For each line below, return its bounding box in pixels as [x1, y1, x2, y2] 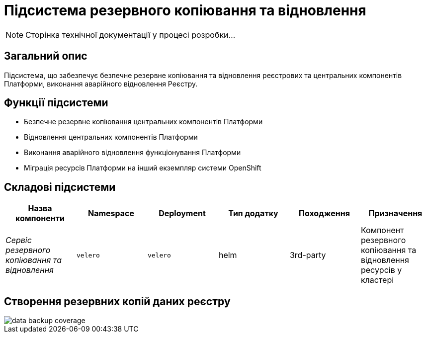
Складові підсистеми [4, 180, 116, 193]
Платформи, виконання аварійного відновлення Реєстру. [4, 79, 198, 88]
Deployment [159, 208, 206, 219]
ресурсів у [360, 265, 402, 275]
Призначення [368, 208, 423, 219]
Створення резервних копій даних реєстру [4, 295, 231, 308]
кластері [360, 275, 394, 285]
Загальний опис [4, 50, 87, 63]
